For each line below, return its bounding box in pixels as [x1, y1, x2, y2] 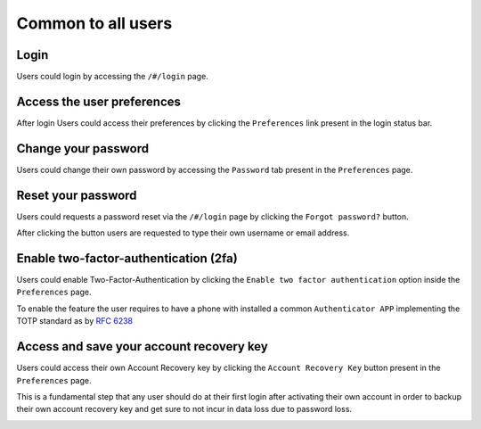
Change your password [16, 141, 150, 156]
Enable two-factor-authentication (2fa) [16, 251, 238, 266]
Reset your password [16, 187, 137, 202]
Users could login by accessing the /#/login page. [16, 71, 208, 82]
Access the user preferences [16, 94, 182, 109]
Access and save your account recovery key [16, 339, 269, 354]
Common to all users [16, 13, 173, 33]
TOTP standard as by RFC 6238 [16, 316, 134, 326]
